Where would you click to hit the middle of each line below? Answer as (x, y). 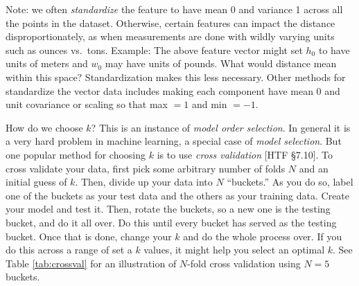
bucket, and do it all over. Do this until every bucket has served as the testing (171, 222)
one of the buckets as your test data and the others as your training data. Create (178, 195)
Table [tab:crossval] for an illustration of (91, 263)
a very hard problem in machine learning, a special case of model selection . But (174, 141)
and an (314, 168)
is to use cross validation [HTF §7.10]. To (245, 154)
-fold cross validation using (244, 263)
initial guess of (36, 182)
